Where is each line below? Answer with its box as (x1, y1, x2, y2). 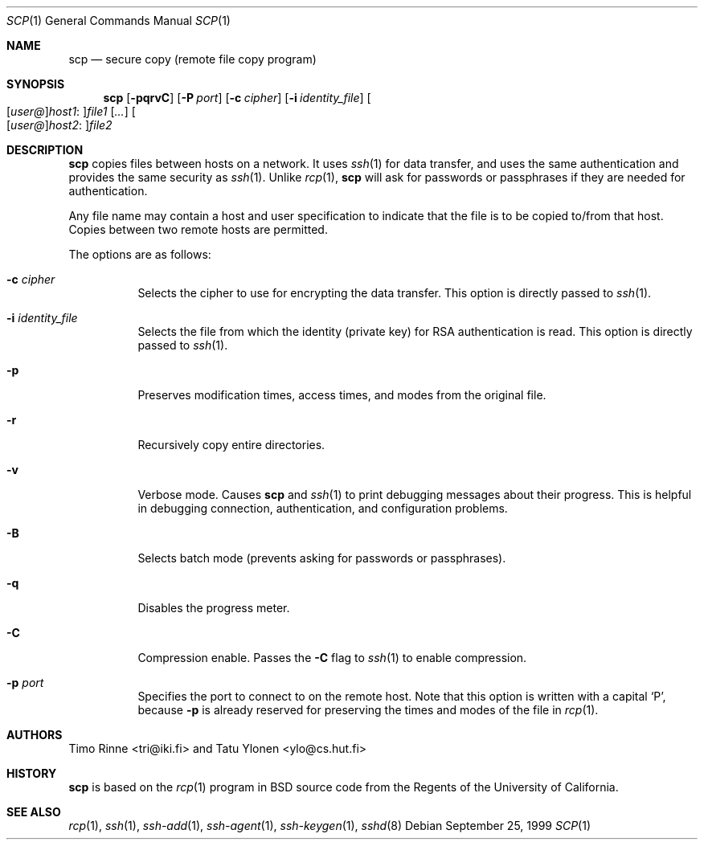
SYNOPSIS (6, 77, 65, 91)
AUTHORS (6, 728, 63, 742)
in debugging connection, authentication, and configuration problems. (137, 501, 508, 515)
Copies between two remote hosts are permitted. (68, 223, 328, 236)
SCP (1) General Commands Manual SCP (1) (6, 14, 231, 27)
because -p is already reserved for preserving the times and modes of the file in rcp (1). (137, 703, 599, 717)
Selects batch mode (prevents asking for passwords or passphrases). (137, 551, 506, 565)
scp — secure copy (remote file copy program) (68, 52, 317, 66)
